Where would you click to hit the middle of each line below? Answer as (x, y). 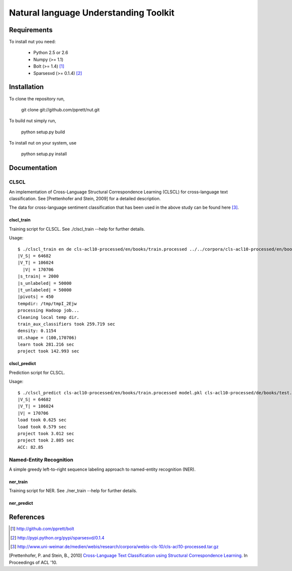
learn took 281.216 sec (46, 345)
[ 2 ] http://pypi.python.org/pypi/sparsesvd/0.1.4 (57, 537)
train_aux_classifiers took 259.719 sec (66, 324)
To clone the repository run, (37, 99)
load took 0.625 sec (42, 420)
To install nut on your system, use (43, 143)
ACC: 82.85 (31, 447)
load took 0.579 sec (42, 427)
